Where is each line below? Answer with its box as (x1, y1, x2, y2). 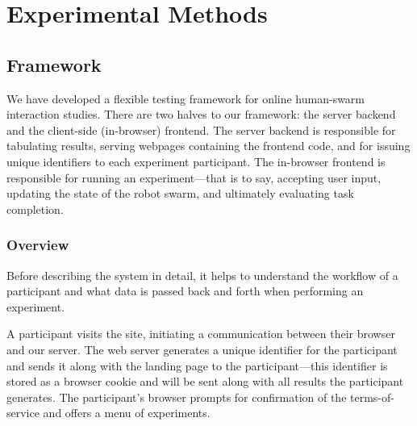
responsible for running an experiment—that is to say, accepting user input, (6, 169, 382, 186)
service (6, 404, 40, 421)
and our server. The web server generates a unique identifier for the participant (6, 340, 398, 357)
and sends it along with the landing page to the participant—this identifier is (6, 357, 388, 374)
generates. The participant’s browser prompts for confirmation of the (6, 388, 347, 405)
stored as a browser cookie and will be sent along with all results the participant (6, 373, 404, 390)
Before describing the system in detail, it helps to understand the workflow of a (6, 266, 398, 283)
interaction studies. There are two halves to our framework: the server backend (6, 106, 396, 123)
